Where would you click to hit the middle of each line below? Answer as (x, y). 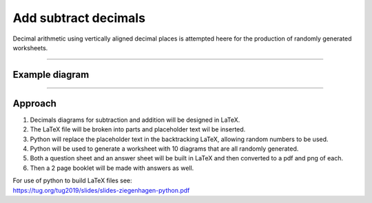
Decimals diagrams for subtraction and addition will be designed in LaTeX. (135, 120)
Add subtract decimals (79, 18)
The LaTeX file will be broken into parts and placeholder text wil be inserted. (138, 129)
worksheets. (30, 47)
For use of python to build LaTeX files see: (72, 181)
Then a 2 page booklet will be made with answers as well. (112, 168)
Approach (34, 103)
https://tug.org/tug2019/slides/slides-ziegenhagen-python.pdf (101, 190)
